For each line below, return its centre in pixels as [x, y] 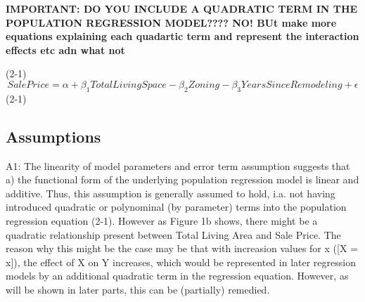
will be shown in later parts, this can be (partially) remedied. [138, 289]
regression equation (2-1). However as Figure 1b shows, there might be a [162, 220]
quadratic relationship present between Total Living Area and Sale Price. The [173, 234]
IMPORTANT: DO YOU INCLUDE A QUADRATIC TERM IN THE [182, 8]
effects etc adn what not [65, 50]
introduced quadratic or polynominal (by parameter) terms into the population [176, 207]
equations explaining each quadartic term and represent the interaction [182, 36]
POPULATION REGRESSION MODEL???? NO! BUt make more [171, 22]
